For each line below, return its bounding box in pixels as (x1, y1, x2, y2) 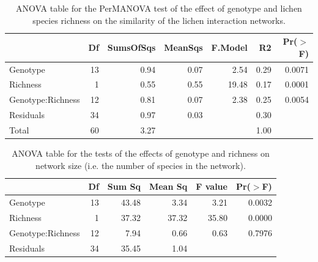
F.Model (211, 40, 248, 53)
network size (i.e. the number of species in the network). (35, 159, 246, 171)
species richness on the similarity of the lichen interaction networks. (32, 13, 286, 26)
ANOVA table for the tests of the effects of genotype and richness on (12, 147, 270, 160)
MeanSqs (164, 40, 203, 53)
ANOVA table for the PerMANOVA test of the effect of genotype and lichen (16, 2, 302, 14)
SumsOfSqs (107, 40, 156, 53)
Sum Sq (107, 180, 141, 193)
